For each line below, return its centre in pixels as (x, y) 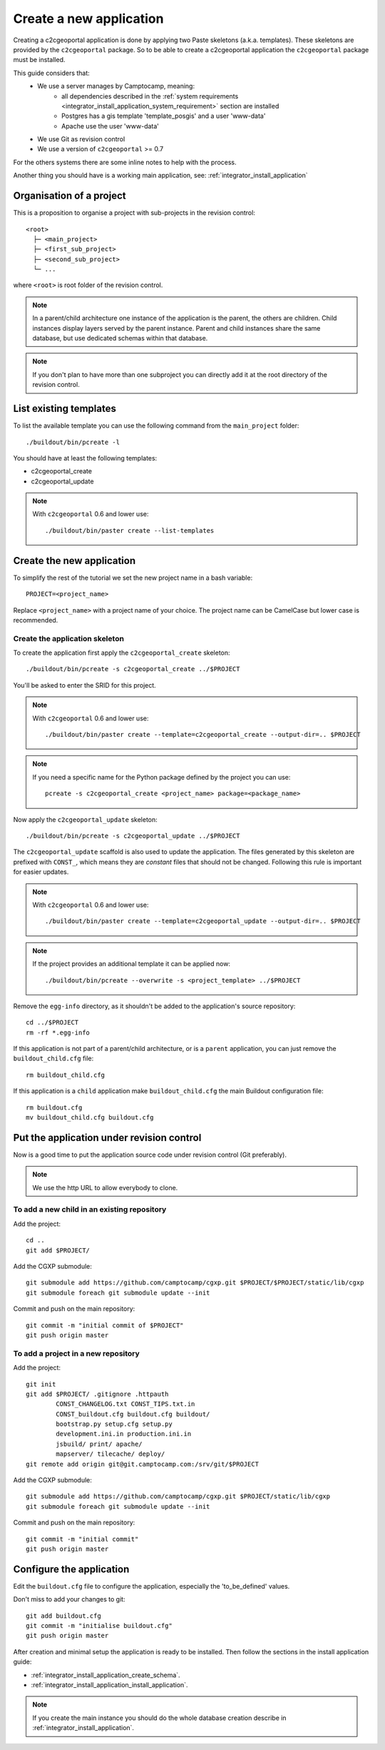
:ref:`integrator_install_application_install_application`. (109, 1685)
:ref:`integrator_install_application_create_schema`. (106, 1675)
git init (41, 1384)
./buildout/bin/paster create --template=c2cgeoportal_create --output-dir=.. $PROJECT (203, 735)
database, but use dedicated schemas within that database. (120, 338)
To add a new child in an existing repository (90, 1210)
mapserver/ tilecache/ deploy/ (111, 1454)
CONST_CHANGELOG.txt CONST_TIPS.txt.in (125, 1404)
